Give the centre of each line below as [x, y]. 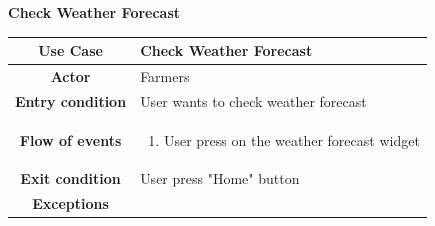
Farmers [165, 75]
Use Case [70, 50]
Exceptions [70, 203]
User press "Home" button [220, 178]
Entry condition [71, 100]
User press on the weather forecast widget [291, 139]
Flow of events [70, 139]
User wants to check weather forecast [253, 100]
